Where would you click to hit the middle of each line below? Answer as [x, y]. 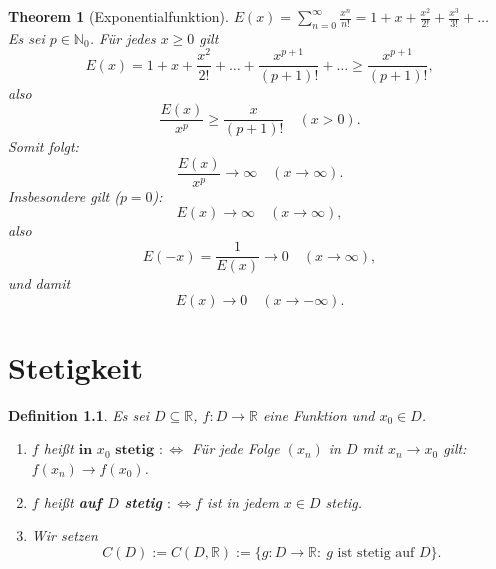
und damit [39, 283]
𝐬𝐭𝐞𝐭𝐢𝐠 [134, 450]
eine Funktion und [318, 414]
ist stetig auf [376, 552]
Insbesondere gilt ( [64, 195]
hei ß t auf [72, 501]
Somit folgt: [43, 146]
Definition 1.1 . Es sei [78, 414]
